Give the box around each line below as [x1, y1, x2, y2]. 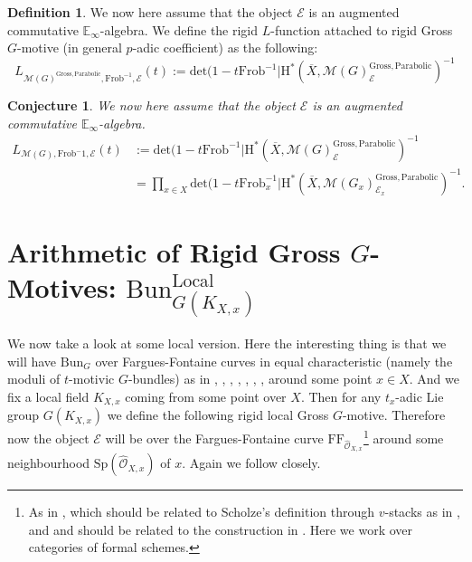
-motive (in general [17, 38, 122, 57]
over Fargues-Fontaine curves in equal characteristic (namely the [95, 351, 453, 370]
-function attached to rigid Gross [270, 20, 453, 39]
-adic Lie [395, 386, 444, 405]
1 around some [363, 426, 444, 448]
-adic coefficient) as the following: [132, 38, 318, 57]
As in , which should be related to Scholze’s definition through [28, 502, 375, 521]
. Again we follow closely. [182, 453, 321, 472]
